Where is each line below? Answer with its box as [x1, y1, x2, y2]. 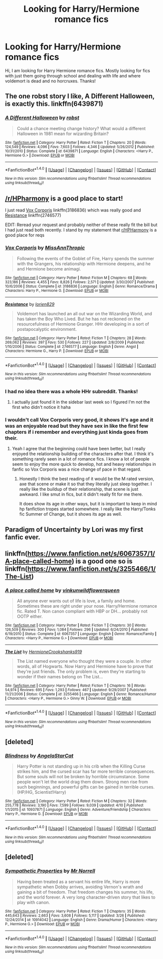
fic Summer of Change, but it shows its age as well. [19, 511, 122, 517]
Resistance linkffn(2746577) [5, 212, 62, 218]
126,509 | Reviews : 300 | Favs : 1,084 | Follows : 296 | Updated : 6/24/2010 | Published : [5, 627, 149, 632]
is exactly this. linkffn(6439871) [5, 100, 103, 108]
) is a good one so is [71, 557, 132, 566]
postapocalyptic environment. [16, 326, 77, 332]
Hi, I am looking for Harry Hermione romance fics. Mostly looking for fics [5, 67, 150, 74]
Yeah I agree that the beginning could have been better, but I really [12, 446, 146, 452]
